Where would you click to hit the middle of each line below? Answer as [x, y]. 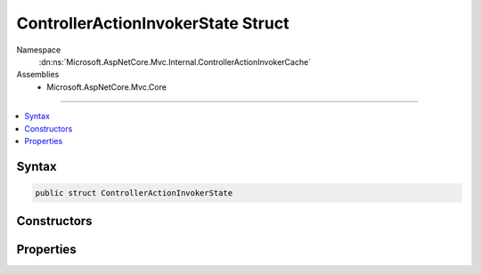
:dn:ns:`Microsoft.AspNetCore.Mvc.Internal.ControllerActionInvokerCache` [175, 61]
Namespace [39, 50]
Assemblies [38, 75]
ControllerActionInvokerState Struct [153, 23]
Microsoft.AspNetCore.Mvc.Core [106, 87]
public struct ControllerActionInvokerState [134, 193]
